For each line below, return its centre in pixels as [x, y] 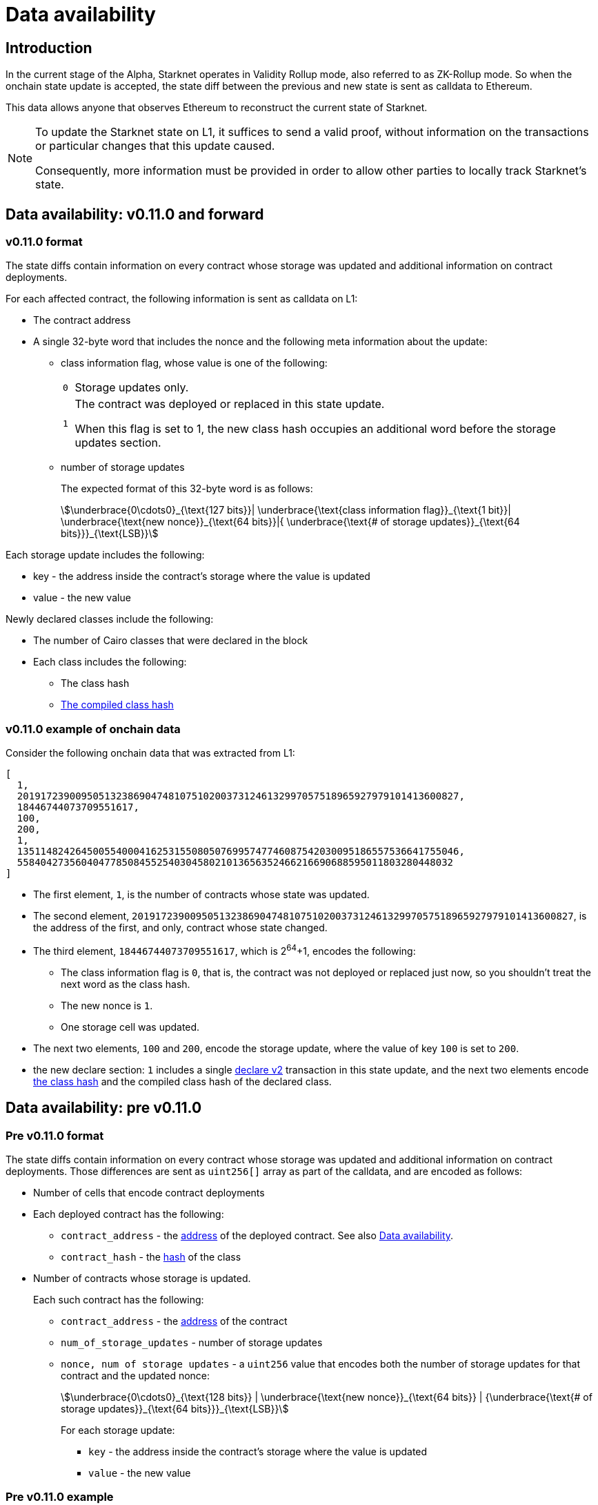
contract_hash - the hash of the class [151, 1257]
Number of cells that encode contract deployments [149, 1193]
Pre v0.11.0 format [55, 1135]
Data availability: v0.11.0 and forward [135, 214]
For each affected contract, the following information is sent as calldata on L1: [182, 299]
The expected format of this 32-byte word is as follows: [187, 489]
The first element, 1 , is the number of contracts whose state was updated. [201, 895]
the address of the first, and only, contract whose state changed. [180, 928]
